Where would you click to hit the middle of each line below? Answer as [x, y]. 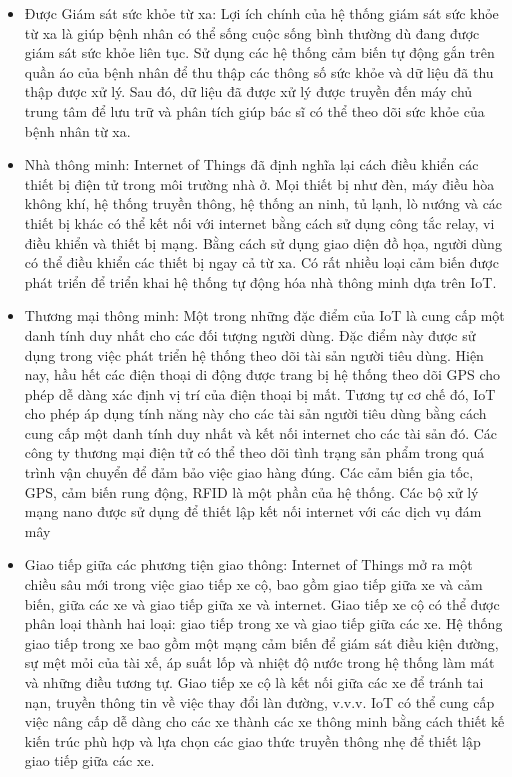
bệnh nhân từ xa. [77, 130]
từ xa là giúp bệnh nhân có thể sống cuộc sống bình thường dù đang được [252, 32]
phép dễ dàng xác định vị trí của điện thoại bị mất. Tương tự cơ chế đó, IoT [260, 393]
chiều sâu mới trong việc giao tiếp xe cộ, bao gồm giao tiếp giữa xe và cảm [253, 584]
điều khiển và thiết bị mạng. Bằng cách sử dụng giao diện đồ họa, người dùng [263, 242]
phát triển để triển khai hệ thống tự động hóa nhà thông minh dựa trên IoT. [260, 281]
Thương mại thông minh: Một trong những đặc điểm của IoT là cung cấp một [264, 315]
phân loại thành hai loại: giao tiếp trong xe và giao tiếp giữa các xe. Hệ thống [263, 623]
